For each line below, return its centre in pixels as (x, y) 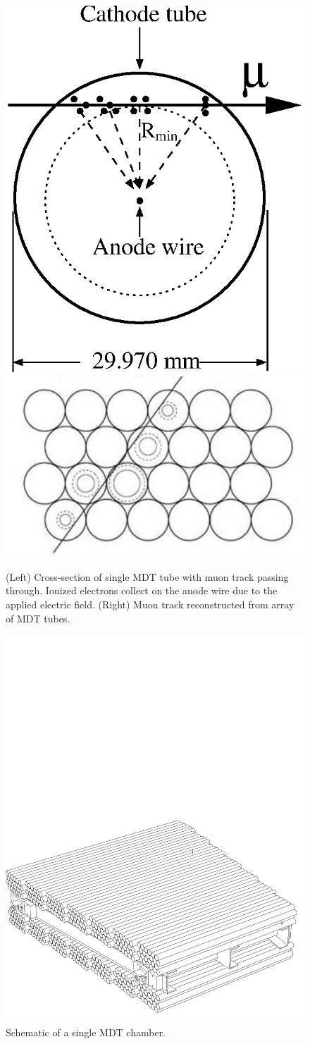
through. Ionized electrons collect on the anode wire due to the (142, 590)
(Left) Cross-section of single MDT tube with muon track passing (147, 576)
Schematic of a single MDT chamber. (86, 1032)
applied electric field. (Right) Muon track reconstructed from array (150, 604)
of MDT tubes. (38, 618)
